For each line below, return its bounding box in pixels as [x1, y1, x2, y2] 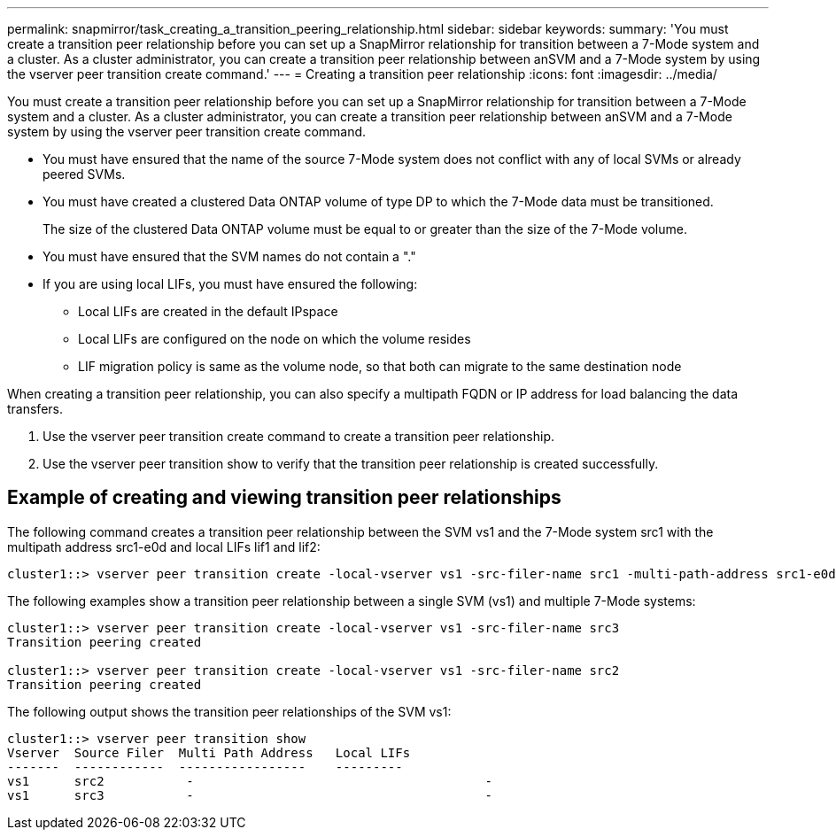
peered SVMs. [43, 167, 126, 182]
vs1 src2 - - [7, 773, 492, 788]
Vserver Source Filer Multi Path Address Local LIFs [7, 745, 411, 760]
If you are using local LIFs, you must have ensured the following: [43, 276, 418, 291]
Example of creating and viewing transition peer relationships [7, 486, 561, 509]
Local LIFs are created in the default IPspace [78, 304, 338, 319]
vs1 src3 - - [7, 787, 492, 802]
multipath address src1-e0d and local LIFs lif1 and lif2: [7, 539, 321, 554]
